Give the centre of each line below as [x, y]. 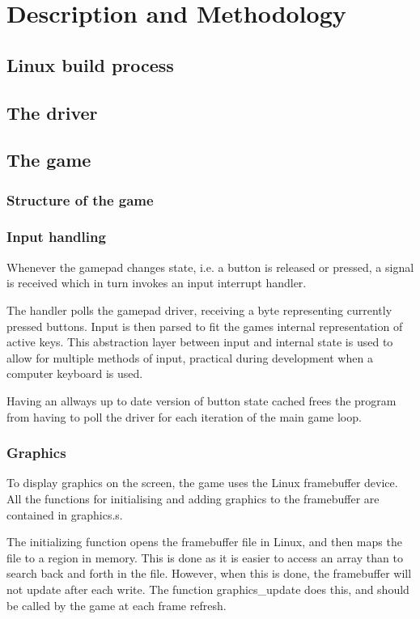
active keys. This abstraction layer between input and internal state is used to [200, 342]
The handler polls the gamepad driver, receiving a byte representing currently [199, 309]
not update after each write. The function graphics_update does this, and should [208, 589]
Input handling [56, 237]
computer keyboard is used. [75, 373]
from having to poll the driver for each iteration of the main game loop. [184, 416]
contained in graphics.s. [65, 514]
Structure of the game [80, 199]
